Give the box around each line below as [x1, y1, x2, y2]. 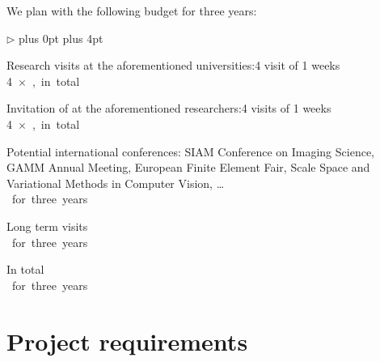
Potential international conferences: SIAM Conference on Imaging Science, [6, 143, 374, 160]
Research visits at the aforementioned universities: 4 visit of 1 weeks [6, 57, 340, 74]
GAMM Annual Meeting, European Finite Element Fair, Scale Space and [6, 159, 370, 176]
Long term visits [6, 217, 88, 234]
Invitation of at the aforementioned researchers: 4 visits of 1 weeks [6, 100, 331, 117]
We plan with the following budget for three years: [6, 2, 257, 19]
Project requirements [6, 324, 248, 357]
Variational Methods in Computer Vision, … [6, 174, 225, 191]
